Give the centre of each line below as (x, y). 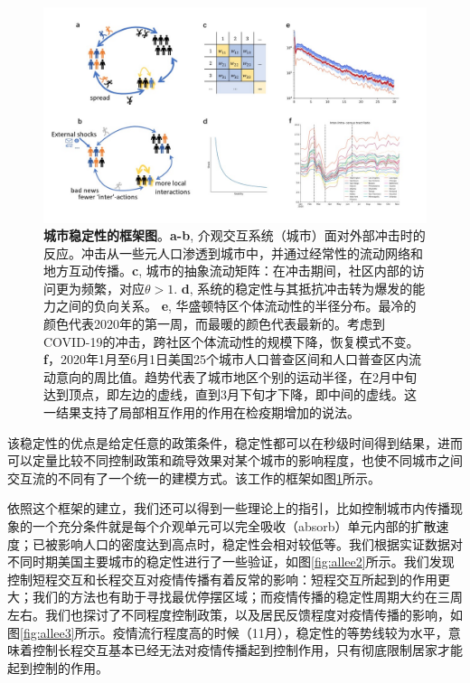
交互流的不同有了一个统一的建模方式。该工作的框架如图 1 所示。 (194, 477)
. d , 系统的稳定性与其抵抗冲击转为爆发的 (293, 288)
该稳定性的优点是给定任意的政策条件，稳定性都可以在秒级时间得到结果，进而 (235, 442)
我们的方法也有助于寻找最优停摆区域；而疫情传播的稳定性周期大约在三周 (247, 597)
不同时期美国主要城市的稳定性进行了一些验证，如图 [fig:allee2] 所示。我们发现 (231, 561)
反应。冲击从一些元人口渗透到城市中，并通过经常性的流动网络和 (233, 253)
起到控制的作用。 (58, 667)
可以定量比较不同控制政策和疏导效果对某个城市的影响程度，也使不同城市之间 (235, 460)
